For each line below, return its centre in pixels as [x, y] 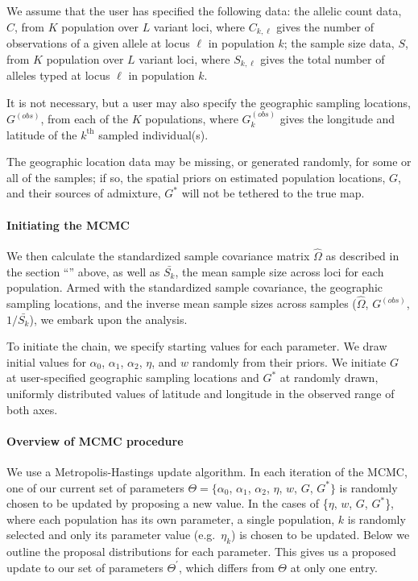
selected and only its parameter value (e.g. [111, 535]
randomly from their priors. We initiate [289, 361]
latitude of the [42, 134]
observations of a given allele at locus [98, 43]
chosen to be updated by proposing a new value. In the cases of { [168, 503]
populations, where [192, 119]
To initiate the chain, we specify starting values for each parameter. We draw [197, 346]
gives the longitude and [337, 119]
